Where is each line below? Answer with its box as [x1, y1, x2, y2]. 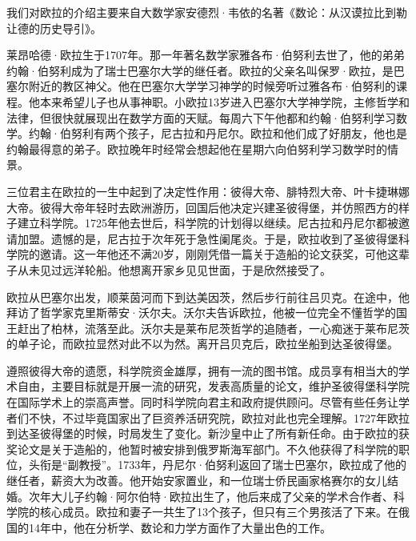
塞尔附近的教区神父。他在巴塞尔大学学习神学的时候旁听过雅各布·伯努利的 [6, 78, 396, 94]
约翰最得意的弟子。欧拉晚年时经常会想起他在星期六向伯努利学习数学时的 [6, 140, 387, 157]
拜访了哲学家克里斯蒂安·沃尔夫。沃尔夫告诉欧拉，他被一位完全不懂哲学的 [6, 304, 396, 321]
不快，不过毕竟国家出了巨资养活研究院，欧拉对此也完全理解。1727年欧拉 [28, 409, 410, 426]
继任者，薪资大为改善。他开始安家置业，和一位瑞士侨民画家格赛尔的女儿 [6, 472, 387, 489]
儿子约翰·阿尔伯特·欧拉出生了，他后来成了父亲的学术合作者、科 [62, 487, 405, 504]
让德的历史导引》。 [6, 19, 102, 36]
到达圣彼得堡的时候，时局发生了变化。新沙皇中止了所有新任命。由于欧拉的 [6, 425, 398, 442]
